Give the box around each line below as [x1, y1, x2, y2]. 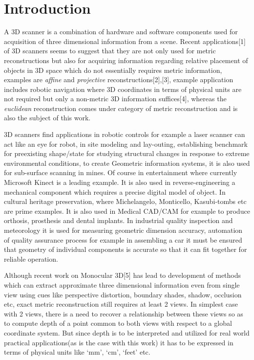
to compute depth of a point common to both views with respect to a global [4, 318, 232, 328]
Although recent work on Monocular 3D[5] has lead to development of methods [4, 270, 241, 280]
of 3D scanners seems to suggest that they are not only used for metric [4, 45, 216, 56]
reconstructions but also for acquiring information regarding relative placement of [4, 55, 248, 65]
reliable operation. [4, 253, 58, 264]
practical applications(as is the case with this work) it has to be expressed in [4, 337, 233, 347]
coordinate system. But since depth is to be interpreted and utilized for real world [4, 327, 250, 337]
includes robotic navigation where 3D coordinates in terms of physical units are [4, 84, 242, 94]
